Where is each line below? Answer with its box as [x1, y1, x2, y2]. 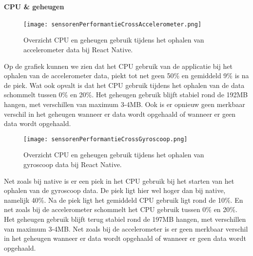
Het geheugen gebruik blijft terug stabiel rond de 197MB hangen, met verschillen [4, 214, 246, 224]
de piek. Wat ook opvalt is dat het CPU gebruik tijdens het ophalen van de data [4, 80, 245, 90]
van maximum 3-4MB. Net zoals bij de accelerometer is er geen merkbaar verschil [4, 223, 248, 234]
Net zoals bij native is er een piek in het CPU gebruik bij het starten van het [4, 175, 234, 186]
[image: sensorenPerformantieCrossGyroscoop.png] [23, 135, 188, 143]
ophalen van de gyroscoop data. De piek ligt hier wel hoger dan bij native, [4, 185, 226, 195]
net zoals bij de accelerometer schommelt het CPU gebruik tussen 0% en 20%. [4, 204, 237, 214]
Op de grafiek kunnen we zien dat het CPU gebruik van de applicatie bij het [4, 61, 233, 71]
